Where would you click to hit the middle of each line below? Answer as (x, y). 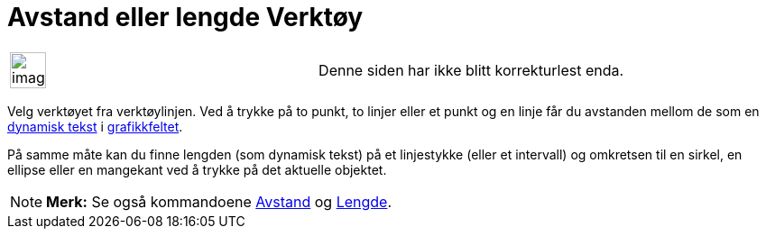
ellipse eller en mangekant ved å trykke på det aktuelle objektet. (197, 169)
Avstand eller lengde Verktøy (185, 17)
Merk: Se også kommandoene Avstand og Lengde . (219, 201)
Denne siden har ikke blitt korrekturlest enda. (471, 70)
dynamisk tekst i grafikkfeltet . (95, 126)
